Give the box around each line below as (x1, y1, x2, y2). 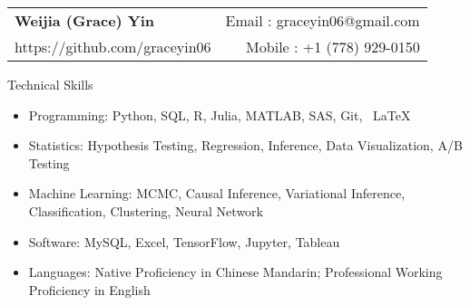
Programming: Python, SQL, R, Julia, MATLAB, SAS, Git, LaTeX (28, 105, 411, 124)
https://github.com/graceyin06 (15, 36, 211, 57)
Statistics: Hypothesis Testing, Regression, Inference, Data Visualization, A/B (28, 136, 463, 155)
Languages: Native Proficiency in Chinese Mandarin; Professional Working (28, 262, 443, 281)
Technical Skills (7, 75, 93, 93)
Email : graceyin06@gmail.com (225, 10, 420, 31)
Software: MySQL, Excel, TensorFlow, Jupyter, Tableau (28, 232, 340, 251)
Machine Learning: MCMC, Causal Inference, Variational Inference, (28, 184, 406, 203)
